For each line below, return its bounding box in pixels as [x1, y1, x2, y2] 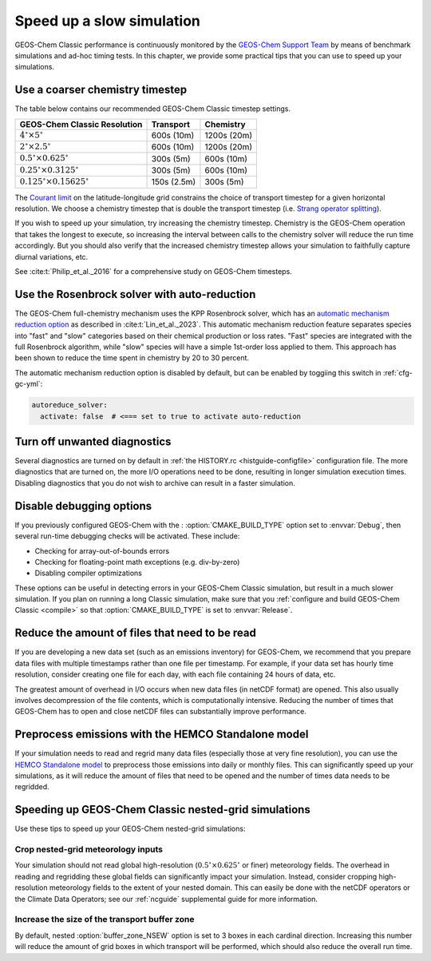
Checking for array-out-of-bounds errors [34, 546, 170, 555]
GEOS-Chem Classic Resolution [19, 118, 143, 129]
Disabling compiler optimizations [34, 568, 143, 578]
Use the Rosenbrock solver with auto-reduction [14, 288, 256, 301]
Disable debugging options [14, 499, 152, 513]
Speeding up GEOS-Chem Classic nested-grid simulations [14, 803, 310, 816]
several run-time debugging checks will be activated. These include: [14, 531, 240, 541]
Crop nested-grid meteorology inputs [14, 844, 164, 855]
